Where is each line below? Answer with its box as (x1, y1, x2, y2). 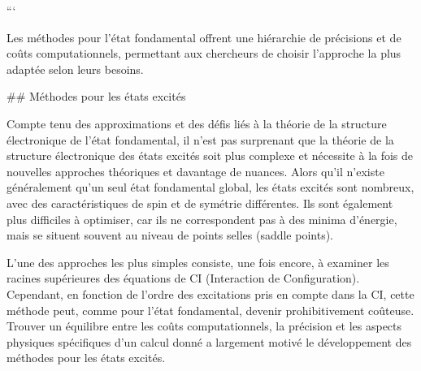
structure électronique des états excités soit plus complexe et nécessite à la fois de (7, 147, 414, 164)
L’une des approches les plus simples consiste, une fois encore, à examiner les (7, 253, 389, 270)
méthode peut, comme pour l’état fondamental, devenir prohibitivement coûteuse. (7, 301, 414, 318)
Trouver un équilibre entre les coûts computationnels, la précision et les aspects (7, 317, 402, 334)
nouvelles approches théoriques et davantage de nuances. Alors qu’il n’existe (7, 162, 384, 179)
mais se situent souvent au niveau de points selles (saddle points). (7, 226, 333, 244)
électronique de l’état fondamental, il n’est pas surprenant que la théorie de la (7, 131, 394, 148)
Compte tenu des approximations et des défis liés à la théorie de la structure (7, 114, 387, 132)
